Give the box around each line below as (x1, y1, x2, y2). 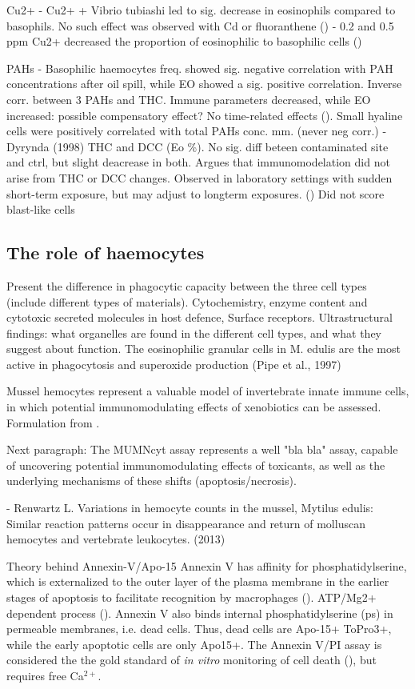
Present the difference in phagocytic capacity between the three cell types (6, 277, 367, 294)
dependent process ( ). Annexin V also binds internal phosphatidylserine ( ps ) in (6, 604, 393, 621)
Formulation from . (6, 414, 100, 431)
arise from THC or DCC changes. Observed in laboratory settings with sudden (6, 169, 393, 186)
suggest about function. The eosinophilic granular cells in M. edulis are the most (6, 340, 401, 357)
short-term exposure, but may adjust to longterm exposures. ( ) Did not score (6, 185, 385, 202)
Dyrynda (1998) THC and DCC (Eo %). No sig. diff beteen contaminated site (6, 138, 389, 154)
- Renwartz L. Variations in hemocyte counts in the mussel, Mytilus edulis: (6, 499, 374, 516)
